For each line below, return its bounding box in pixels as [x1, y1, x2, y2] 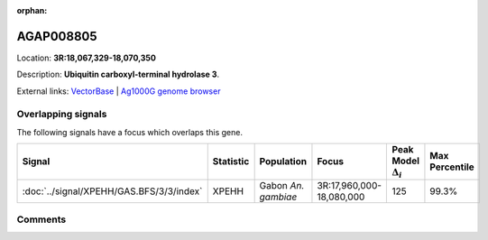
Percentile [429, 161, 475, 173]
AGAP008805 [16, 28, 98, 44]
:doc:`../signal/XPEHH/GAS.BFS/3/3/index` [22, 185, 203, 198]
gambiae [259, 190, 298, 203]
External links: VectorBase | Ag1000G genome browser [16, 86, 221, 97]
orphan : [16, 5, 48, 15]
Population [259, 155, 307, 168]
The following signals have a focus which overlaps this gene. [16, 126, 244, 137]
